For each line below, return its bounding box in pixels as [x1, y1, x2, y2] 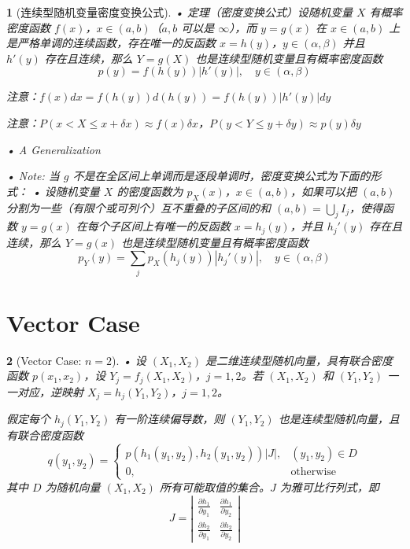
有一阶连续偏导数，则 [114, 411, 225, 427]
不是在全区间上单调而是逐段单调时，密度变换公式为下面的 [72, 168, 371, 184]
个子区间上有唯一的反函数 [98, 218, 231, 234]
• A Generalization [6, 141, 101, 157]
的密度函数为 [116, 182, 183, 199]
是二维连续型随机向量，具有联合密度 [205, 352, 393, 368]
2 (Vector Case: [6, 352, 82, 368]
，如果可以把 [290, 182, 357, 199]
